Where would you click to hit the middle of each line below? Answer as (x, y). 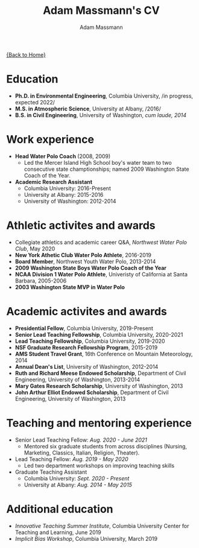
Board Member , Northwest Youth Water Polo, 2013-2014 (85, 261)
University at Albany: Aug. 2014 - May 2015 (78, 485)
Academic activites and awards (87, 311)
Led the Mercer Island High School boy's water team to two (98, 162)
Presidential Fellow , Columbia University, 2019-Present (84, 328)
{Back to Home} (26, 54)
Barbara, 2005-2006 (41, 281)
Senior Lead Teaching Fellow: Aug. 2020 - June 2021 (81, 440)
